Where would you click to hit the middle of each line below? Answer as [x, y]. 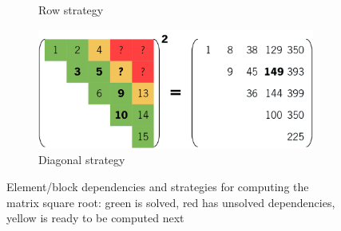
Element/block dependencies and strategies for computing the [158, 186]
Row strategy [71, 10]
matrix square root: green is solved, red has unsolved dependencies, [171, 202]
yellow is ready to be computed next [95, 218]
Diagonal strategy [82, 160]
